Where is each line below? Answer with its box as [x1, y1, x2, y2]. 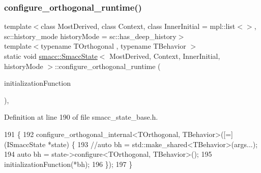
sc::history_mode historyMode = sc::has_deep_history [4, 30, 177, 41]
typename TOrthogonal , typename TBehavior [41, 41, 186, 51]
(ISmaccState [4, 139, 46, 149]
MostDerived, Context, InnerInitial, [109, 51, 220, 61]
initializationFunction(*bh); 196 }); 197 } [4, 158, 133, 169]
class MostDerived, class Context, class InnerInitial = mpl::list [41, 21, 236, 31]
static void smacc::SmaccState [4, 51, 98, 61]
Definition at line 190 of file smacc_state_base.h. [4, 112, 158, 122]
